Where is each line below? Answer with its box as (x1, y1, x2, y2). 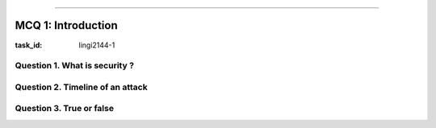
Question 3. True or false (15, 103, 115, 114)
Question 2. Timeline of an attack (15, 81, 149, 93)
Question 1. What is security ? (15, 60, 135, 72)
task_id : (15, 40, 43, 50)
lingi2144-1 (78, 40, 115, 50)
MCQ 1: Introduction (15, 19, 119, 32)
